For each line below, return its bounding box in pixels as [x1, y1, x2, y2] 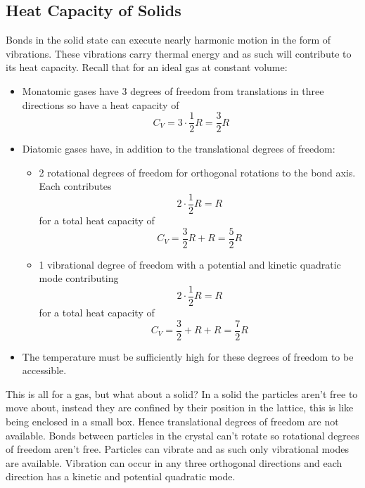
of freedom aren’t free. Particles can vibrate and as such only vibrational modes [6, 442, 350, 456]
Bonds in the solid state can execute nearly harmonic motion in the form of [6, 32, 331, 47]
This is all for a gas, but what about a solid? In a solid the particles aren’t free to [6, 386, 358, 401]
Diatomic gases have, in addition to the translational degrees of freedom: [22, 141, 335, 156]
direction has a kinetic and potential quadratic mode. [6, 469, 236, 484]
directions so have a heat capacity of [22, 97, 179, 112]
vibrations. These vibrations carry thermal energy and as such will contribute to [6, 46, 352, 60]
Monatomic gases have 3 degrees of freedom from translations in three [22, 83, 324, 98]
